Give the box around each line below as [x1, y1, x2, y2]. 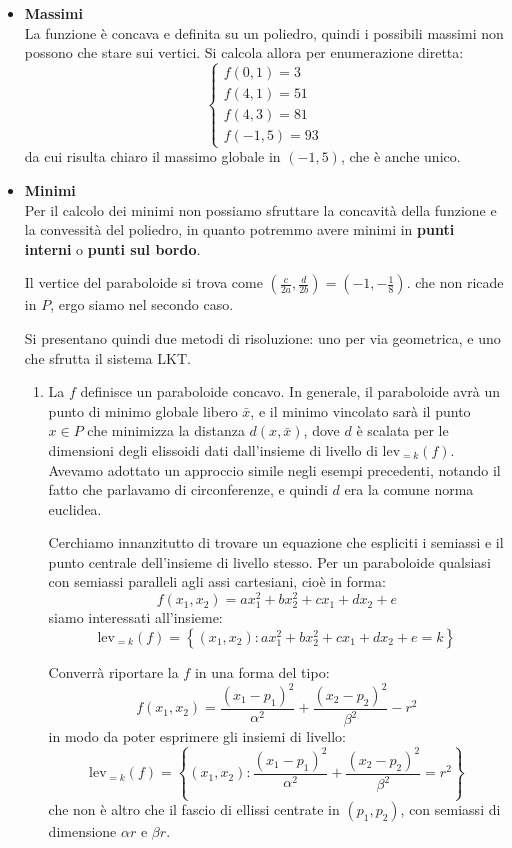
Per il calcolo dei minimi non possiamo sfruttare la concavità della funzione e [24, 199, 497, 220]
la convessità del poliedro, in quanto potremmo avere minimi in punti [24, 219, 455, 240]
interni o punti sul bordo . [24, 238, 201, 259]
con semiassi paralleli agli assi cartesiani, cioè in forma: [48, 571, 386, 592]
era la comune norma [344, 479, 474, 500]
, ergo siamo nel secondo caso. [50, 294, 234, 315]
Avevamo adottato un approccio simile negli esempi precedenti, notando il [48, 459, 501, 480]
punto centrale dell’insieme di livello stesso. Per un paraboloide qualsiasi [48, 551, 491, 572]
